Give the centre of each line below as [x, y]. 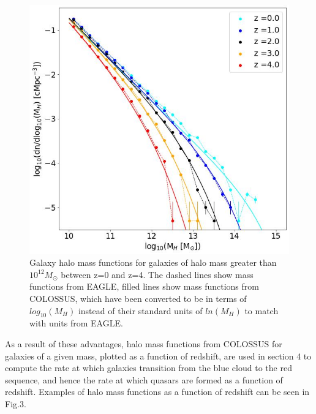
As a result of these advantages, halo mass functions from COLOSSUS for [144, 344]
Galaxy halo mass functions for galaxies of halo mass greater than [153, 262]
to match [261, 310]
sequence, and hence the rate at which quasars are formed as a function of [144, 379]
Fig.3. [16, 404]
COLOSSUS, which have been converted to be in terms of [138, 299]
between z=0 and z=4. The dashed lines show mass [157, 274]
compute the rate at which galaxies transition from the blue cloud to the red [149, 368]
